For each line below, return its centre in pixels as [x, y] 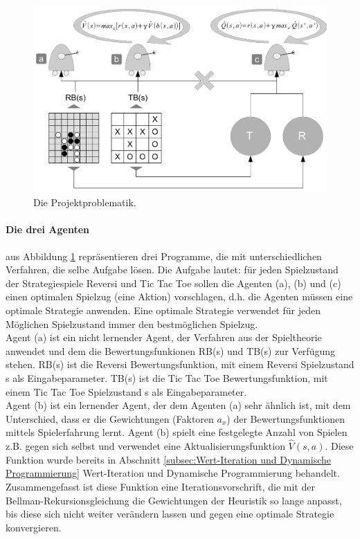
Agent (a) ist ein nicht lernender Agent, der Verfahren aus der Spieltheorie [164, 337]
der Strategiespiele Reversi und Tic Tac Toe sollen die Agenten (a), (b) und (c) [173, 283]
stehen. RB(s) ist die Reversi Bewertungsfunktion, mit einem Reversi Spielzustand [180, 364]
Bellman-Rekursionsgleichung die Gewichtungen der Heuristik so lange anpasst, [174, 500]
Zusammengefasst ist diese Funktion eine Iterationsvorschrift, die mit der [160, 486]
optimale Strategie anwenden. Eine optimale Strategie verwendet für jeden [163, 310]
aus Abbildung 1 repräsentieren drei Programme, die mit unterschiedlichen [164, 256]
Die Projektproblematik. [85, 202]
